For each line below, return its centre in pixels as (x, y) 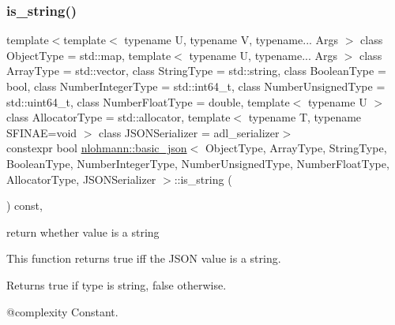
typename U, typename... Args (263, 55)
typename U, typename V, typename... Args (231, 40)
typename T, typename (305, 117)
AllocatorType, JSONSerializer (81, 179)
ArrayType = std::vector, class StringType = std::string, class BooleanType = (196, 71)
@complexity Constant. (62, 311)
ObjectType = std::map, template (89, 55)
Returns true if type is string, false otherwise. (117, 284)
